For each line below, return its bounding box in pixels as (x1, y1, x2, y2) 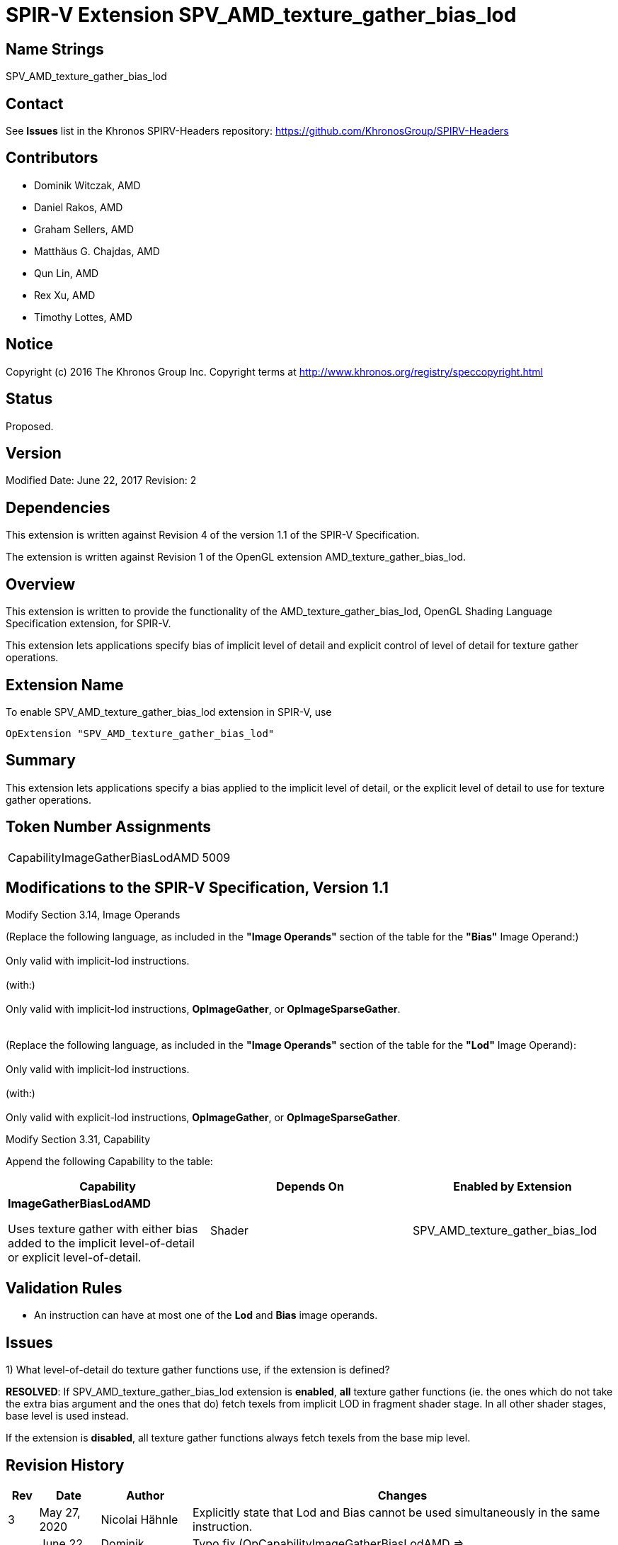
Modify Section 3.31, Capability (6, 1133, 151, 1146)
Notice (6, 335, 54, 354)
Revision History (6, 1456, 125, 1474)
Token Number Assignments (6, 818, 212, 836)
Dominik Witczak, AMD (34, 179, 141, 191)
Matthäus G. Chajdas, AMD (34, 245, 160, 257)
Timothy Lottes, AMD (34, 310, 132, 323)
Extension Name (6, 675, 124, 694)
